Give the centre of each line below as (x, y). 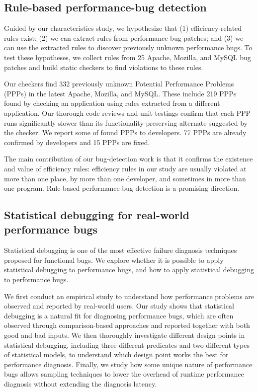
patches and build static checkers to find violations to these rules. (104, 67)
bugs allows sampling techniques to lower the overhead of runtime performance (124, 374)
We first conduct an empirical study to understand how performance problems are (129, 296)
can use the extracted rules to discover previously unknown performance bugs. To (128, 47)
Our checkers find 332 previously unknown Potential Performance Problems (119, 84)
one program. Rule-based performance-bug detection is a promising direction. (122, 188)
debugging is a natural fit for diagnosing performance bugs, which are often (119, 315)
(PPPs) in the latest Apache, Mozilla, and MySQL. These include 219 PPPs (120, 93)
